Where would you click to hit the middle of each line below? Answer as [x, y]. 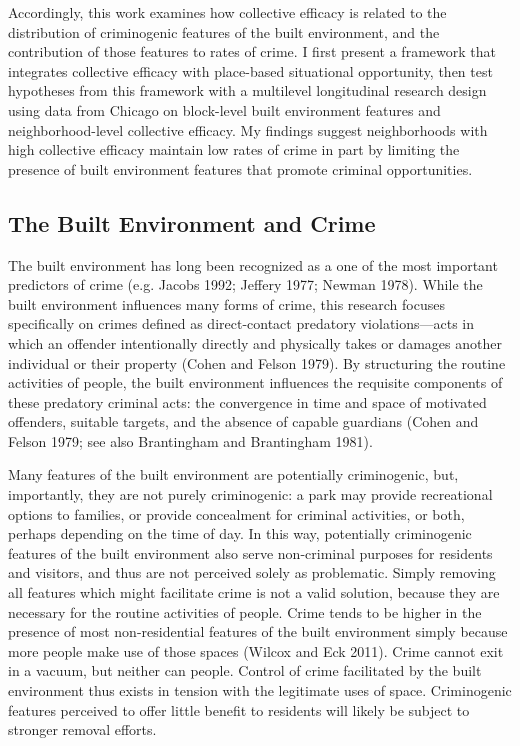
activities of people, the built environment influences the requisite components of [255, 382]
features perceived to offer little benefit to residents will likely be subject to [239, 709]
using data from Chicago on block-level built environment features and [224, 109]
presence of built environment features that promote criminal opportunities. [240, 168]
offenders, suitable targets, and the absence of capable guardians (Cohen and [243, 421]
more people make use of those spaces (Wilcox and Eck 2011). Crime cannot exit [256, 650]
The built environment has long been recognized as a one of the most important [253, 264]
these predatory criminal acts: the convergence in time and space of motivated [247, 401]
